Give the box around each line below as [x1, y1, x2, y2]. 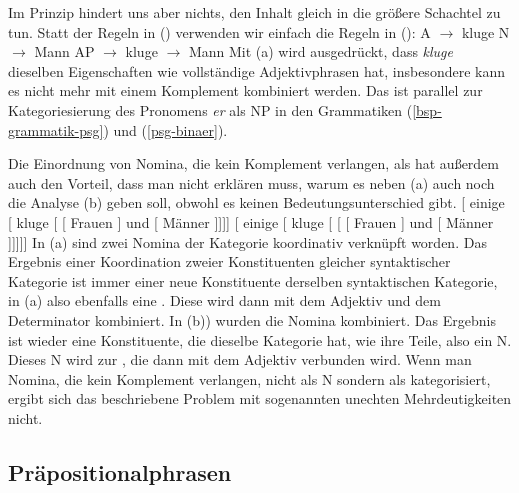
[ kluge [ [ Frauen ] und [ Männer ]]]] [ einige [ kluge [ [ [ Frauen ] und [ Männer [8, 211, 494, 232]
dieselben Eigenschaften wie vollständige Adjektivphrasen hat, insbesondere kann [8, 60, 505, 81]
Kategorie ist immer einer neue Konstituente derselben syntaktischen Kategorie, [8, 270, 498, 291]
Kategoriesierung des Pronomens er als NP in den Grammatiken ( [8, 99, 413, 120]
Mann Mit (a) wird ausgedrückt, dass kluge [188, 41, 453, 62]
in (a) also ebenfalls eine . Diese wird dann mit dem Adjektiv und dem [8, 290, 441, 311]
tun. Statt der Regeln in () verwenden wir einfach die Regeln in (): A [8, 21, 431, 42]
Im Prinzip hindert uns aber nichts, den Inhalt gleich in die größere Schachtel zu [8, 2, 501, 22]
